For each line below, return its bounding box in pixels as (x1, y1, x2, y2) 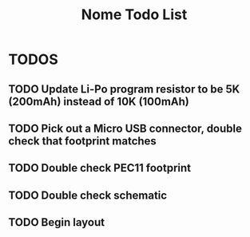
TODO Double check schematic (8, 188, 168, 202)
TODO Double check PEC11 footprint (8, 161, 192, 175)
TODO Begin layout (8, 215, 105, 229)
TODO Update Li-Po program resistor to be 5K (8, 82, 240, 96)
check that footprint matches (8, 134, 157, 148)
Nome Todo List (81, 6, 188, 24)
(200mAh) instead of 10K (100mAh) (8, 94, 190, 109)
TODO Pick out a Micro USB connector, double (8, 121, 242, 135)
